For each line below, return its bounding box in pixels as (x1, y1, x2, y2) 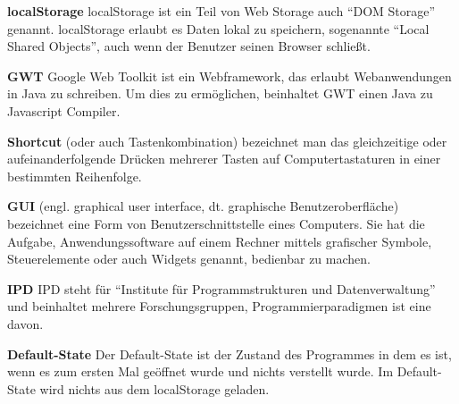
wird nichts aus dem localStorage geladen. (39, 379, 270, 398)
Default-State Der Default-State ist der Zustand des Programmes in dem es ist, (7, 344, 452, 363)
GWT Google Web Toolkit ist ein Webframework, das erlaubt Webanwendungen (7, 66, 452, 85)
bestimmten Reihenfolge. (7, 166, 142, 185)
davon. (7, 314, 44, 332)
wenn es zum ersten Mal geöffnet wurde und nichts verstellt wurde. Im (7, 362, 394, 381)
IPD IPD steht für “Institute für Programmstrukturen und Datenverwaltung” (7, 279, 436, 298)
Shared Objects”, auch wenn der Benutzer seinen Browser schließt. (7, 37, 371, 55)
